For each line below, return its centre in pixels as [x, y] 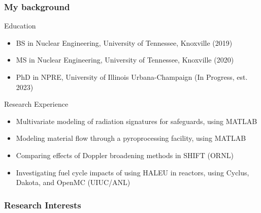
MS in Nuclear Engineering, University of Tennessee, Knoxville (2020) [125, 60]
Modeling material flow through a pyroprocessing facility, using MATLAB [131, 138]
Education [20, 26]
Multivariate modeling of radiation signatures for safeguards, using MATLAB [137, 121]
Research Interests [43, 205]
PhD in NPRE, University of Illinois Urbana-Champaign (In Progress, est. [132, 77]
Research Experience [36, 104]
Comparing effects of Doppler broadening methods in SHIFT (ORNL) [125, 155]
